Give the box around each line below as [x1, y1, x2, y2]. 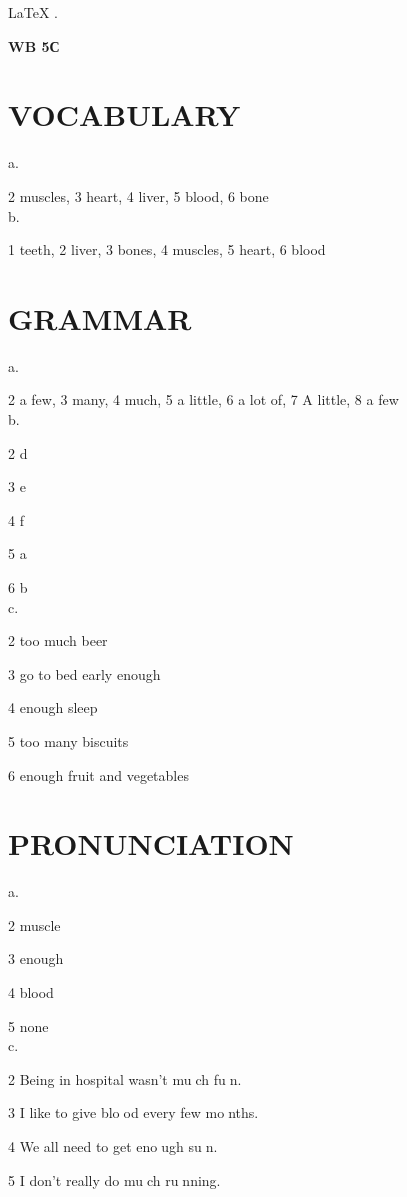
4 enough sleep [8, 697, 98, 718]
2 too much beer [8, 630, 108, 651]
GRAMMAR [8, 297, 192, 338]
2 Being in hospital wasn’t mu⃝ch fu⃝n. [8, 1068, 242, 1089]
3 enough [8, 948, 64, 969]
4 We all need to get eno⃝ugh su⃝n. [8, 1136, 218, 1156]
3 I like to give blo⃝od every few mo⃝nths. [8, 1102, 259, 1123]
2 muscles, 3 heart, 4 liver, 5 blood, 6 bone [8, 185, 269, 206]
